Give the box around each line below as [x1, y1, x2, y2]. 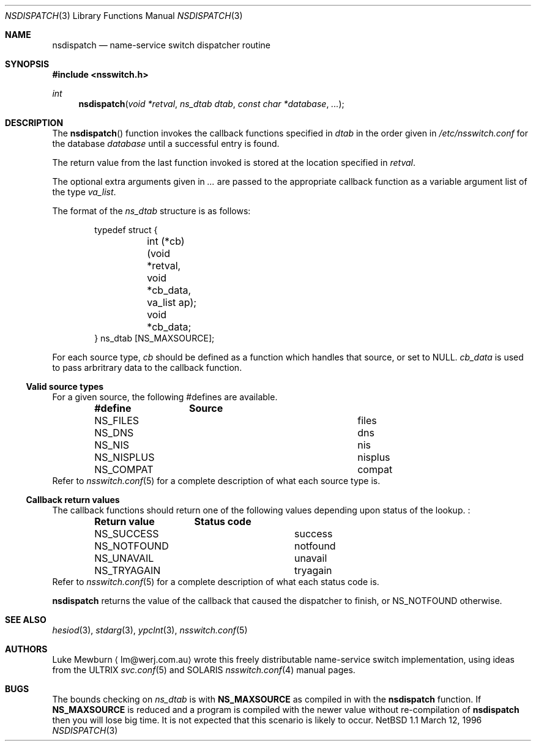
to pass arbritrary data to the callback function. [52, 362, 242, 373]
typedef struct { [94, 225, 158, 235]
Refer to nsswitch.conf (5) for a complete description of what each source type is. [52, 476, 381, 486]
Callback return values [26, 494, 120, 505]
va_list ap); [147, 296, 197, 308]
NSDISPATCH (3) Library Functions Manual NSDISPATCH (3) [5, 10, 243, 21]
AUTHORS [5, 644, 48, 654]
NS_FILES [94, 414, 140, 427]
